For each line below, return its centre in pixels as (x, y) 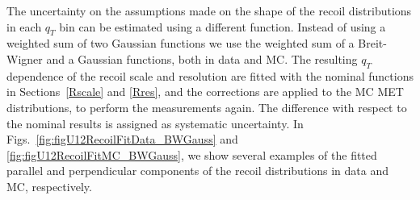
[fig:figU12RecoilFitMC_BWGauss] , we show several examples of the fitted (192, 154)
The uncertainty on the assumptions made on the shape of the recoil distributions (209, 10)
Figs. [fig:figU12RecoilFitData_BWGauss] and (122, 139)
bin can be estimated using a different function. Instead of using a (223, 26)
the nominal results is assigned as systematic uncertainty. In (155, 123)
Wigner (25, 58)
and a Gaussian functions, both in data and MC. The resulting (202, 58)
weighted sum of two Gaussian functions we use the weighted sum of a (181, 43)
